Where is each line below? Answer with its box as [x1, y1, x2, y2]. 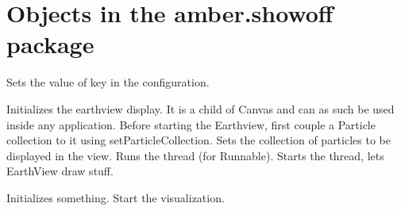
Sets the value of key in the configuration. [6, 74, 210, 90]
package [6, 28, 94, 60]
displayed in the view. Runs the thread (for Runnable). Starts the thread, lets [6, 147, 384, 163]
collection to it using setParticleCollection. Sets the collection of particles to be [6, 132, 391, 148]
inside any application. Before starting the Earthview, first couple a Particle [6, 116, 376, 132]
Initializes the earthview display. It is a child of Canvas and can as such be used [6, 100, 395, 117]
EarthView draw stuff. [6, 163, 114, 179]
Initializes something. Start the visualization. [6, 189, 225, 205]
